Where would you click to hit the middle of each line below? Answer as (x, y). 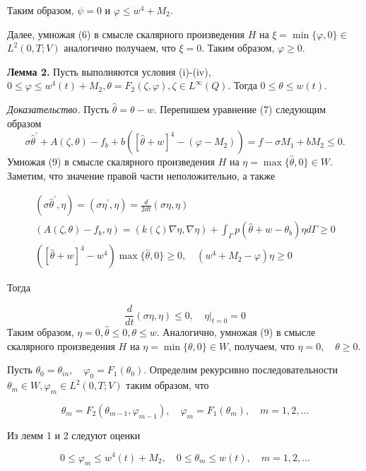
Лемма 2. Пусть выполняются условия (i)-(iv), (109, 71)
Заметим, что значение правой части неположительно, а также (141, 175)
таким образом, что (167, 385)
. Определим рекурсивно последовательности (241, 370)
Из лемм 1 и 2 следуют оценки (74, 435)
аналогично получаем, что (120, 48)
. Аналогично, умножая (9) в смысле (236, 332)
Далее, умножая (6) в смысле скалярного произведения (126, 34)
